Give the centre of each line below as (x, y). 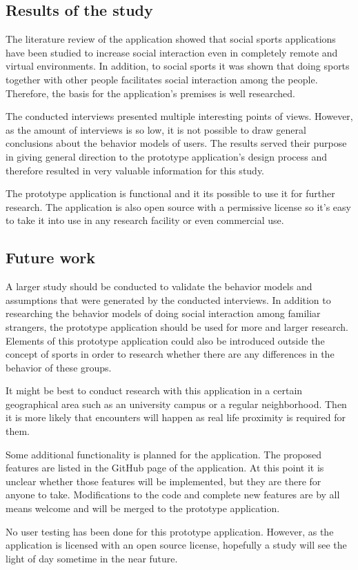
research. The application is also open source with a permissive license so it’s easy (178, 206)
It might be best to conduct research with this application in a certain (154, 390)
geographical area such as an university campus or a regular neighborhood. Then (176, 404)
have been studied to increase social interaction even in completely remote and (172, 52)
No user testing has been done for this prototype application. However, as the (170, 531)
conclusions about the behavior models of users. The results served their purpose (176, 143)
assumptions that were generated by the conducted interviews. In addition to (168, 299)
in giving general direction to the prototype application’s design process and (167, 156)
